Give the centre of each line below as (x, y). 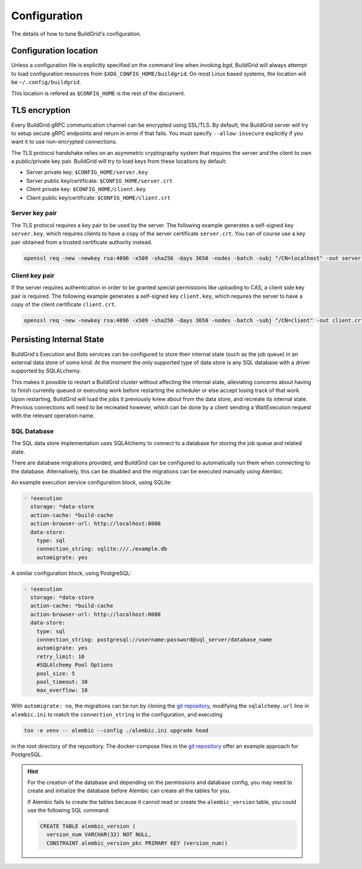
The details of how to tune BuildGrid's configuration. (76, 34)
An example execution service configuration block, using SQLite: (91, 482)
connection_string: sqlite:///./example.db (102, 549)
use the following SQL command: (68, 811)
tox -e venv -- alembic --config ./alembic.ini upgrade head (116, 730)
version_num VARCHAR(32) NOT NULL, (99, 835)
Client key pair (33, 276)
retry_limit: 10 (60, 656)
